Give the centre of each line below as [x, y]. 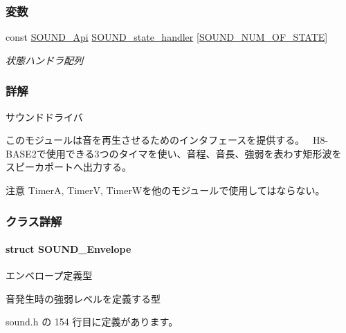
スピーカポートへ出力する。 [69, 167]
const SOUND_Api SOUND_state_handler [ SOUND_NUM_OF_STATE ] [167, 37]
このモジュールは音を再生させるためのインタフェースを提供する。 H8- [167, 140]
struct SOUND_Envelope [69, 249]
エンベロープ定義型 [49, 275]
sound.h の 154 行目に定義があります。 [92, 322]
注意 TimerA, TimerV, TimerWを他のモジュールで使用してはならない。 [165, 190]
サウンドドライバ [44, 116]
